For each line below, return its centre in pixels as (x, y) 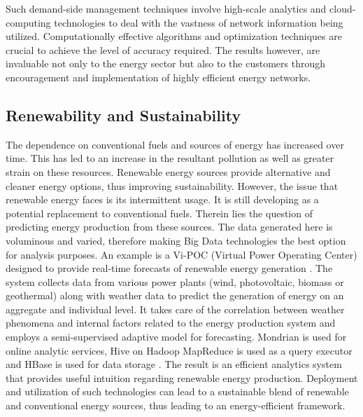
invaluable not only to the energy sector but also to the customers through (166, 63)
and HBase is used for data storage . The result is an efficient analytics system (174, 364)
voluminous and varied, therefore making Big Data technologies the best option (176, 240)
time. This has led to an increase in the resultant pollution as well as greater (170, 158)
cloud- (343, 8)
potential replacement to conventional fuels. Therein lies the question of (159, 213)
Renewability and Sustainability (123, 115)
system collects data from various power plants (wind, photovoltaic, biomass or (175, 281)
